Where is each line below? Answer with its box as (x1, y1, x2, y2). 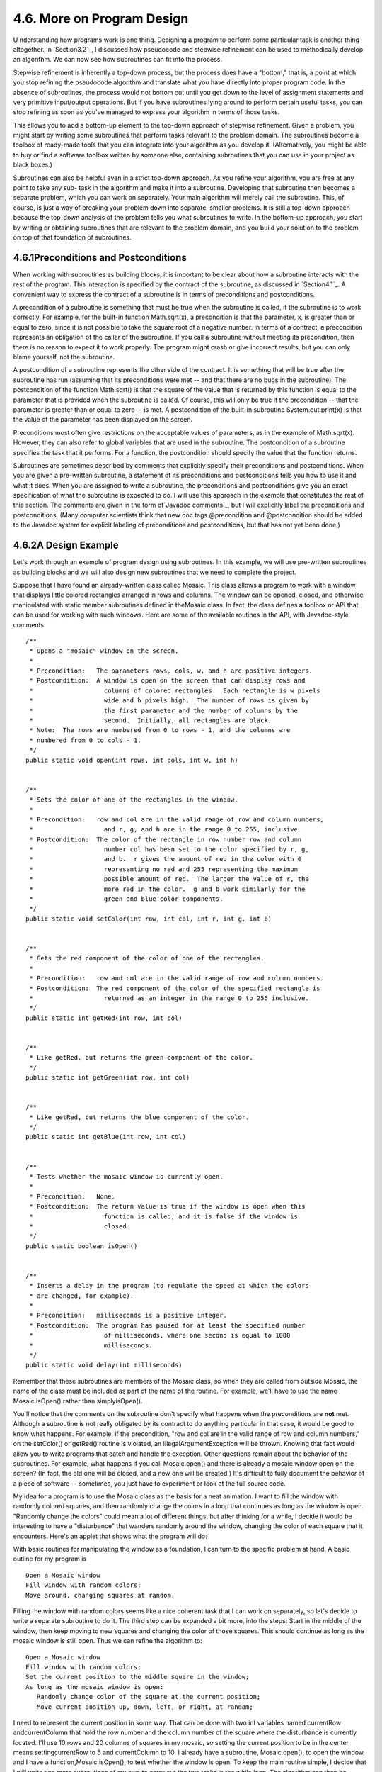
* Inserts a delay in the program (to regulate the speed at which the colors (29, 1282, 309, 1290)
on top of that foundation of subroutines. (13, 232, 132, 241)
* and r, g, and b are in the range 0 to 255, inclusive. (29, 826, 302, 834)
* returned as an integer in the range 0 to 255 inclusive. (29, 994, 309, 1002)
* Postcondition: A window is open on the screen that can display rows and (29, 677, 306, 685)
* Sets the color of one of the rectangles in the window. (29, 796, 238, 804)
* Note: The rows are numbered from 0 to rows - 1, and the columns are (29, 727, 291, 734)
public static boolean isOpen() (25, 1242, 138, 1250)
